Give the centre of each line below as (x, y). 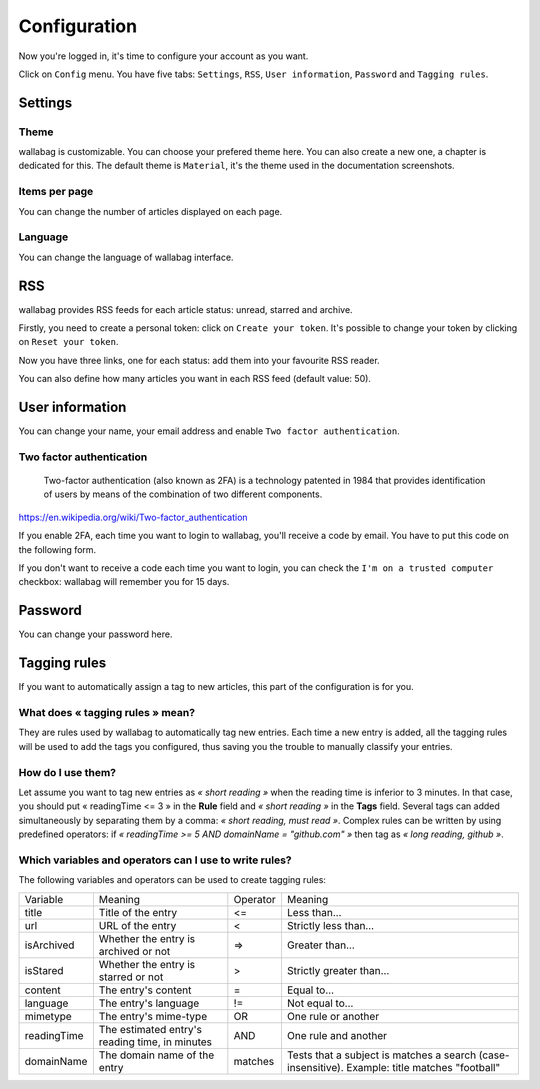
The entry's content (145, 990)
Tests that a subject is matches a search (381, 1055)
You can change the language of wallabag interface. (126, 257)
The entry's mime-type (153, 1016)
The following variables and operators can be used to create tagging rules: (172, 880)
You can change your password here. (95, 634)
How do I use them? (67, 772)
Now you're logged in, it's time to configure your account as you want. (163, 56)
